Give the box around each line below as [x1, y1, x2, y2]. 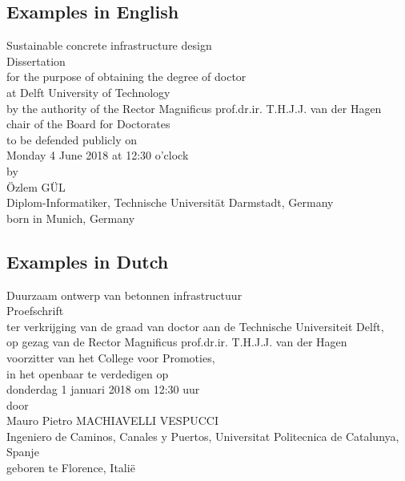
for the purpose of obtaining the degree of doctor [6, 68, 247, 85]
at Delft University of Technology [6, 83, 170, 100]
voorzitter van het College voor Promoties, [6, 349, 215, 366]
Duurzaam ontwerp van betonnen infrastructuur [6, 286, 243, 303]
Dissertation [6, 52, 66, 69]
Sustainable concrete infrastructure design [6, 37, 212, 54]
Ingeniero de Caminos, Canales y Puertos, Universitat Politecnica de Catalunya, [6, 427, 399, 444]
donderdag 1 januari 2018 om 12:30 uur [6, 381, 200, 398]
